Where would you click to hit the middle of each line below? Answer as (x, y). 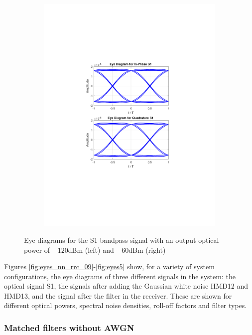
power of (37, 250)
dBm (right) (147, 250)
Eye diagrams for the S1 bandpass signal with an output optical (122, 240)
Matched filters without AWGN (69, 328)
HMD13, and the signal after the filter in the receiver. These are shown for (118, 295)
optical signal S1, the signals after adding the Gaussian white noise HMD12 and (126, 286)
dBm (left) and (91, 250)
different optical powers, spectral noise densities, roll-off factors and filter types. (126, 305)
